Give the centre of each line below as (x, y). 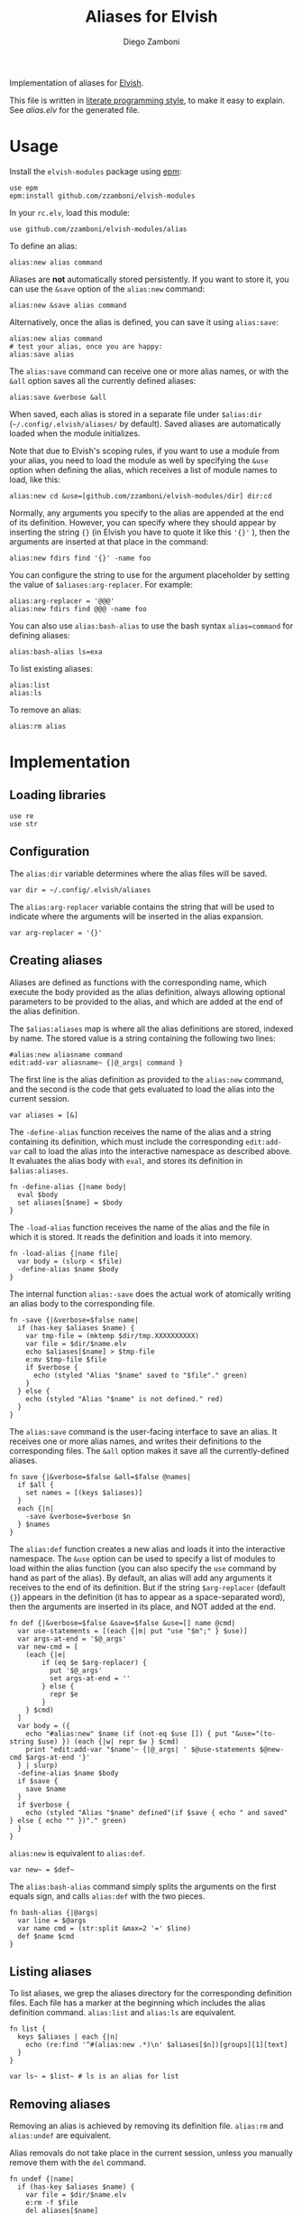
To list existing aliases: (51, 668)
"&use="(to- (254, 1734)
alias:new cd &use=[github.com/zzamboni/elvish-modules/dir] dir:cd (141, 496)
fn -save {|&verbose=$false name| (74, 1320)
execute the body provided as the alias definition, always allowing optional (147, 991)
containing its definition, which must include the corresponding (127, 1141)
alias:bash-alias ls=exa (56, 652)
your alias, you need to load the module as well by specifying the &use (139, 460)
